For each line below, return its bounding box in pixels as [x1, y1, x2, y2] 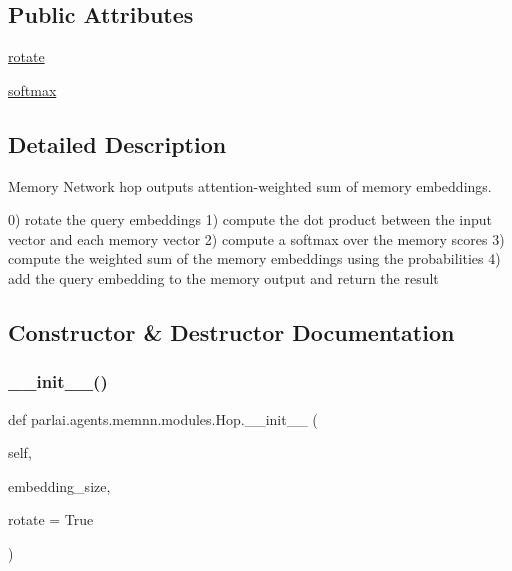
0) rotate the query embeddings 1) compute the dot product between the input [8, 209, 492, 230]
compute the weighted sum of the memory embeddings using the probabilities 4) [8, 248, 501, 269]
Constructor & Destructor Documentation [8, 316, 455, 347]
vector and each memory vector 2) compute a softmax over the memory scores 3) [8, 228, 505, 249]
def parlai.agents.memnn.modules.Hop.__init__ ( [8, 408, 318, 429]
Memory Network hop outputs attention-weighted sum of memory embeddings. [8, 175, 492, 196]
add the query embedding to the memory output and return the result [8, 267, 439, 288]
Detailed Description [8, 128, 227, 159]
